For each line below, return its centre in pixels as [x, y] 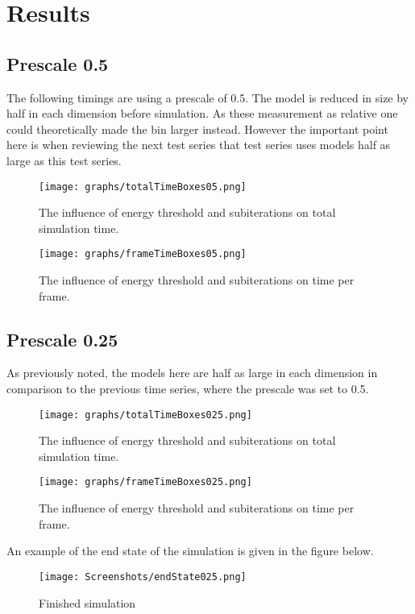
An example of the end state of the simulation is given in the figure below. [190, 551]
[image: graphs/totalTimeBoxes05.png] [143, 187]
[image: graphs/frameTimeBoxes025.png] [145, 482]
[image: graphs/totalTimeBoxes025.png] [145, 415]
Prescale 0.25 [62, 339]
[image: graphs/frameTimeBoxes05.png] [143, 254]
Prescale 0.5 [58, 63]
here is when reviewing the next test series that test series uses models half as [199, 145]
